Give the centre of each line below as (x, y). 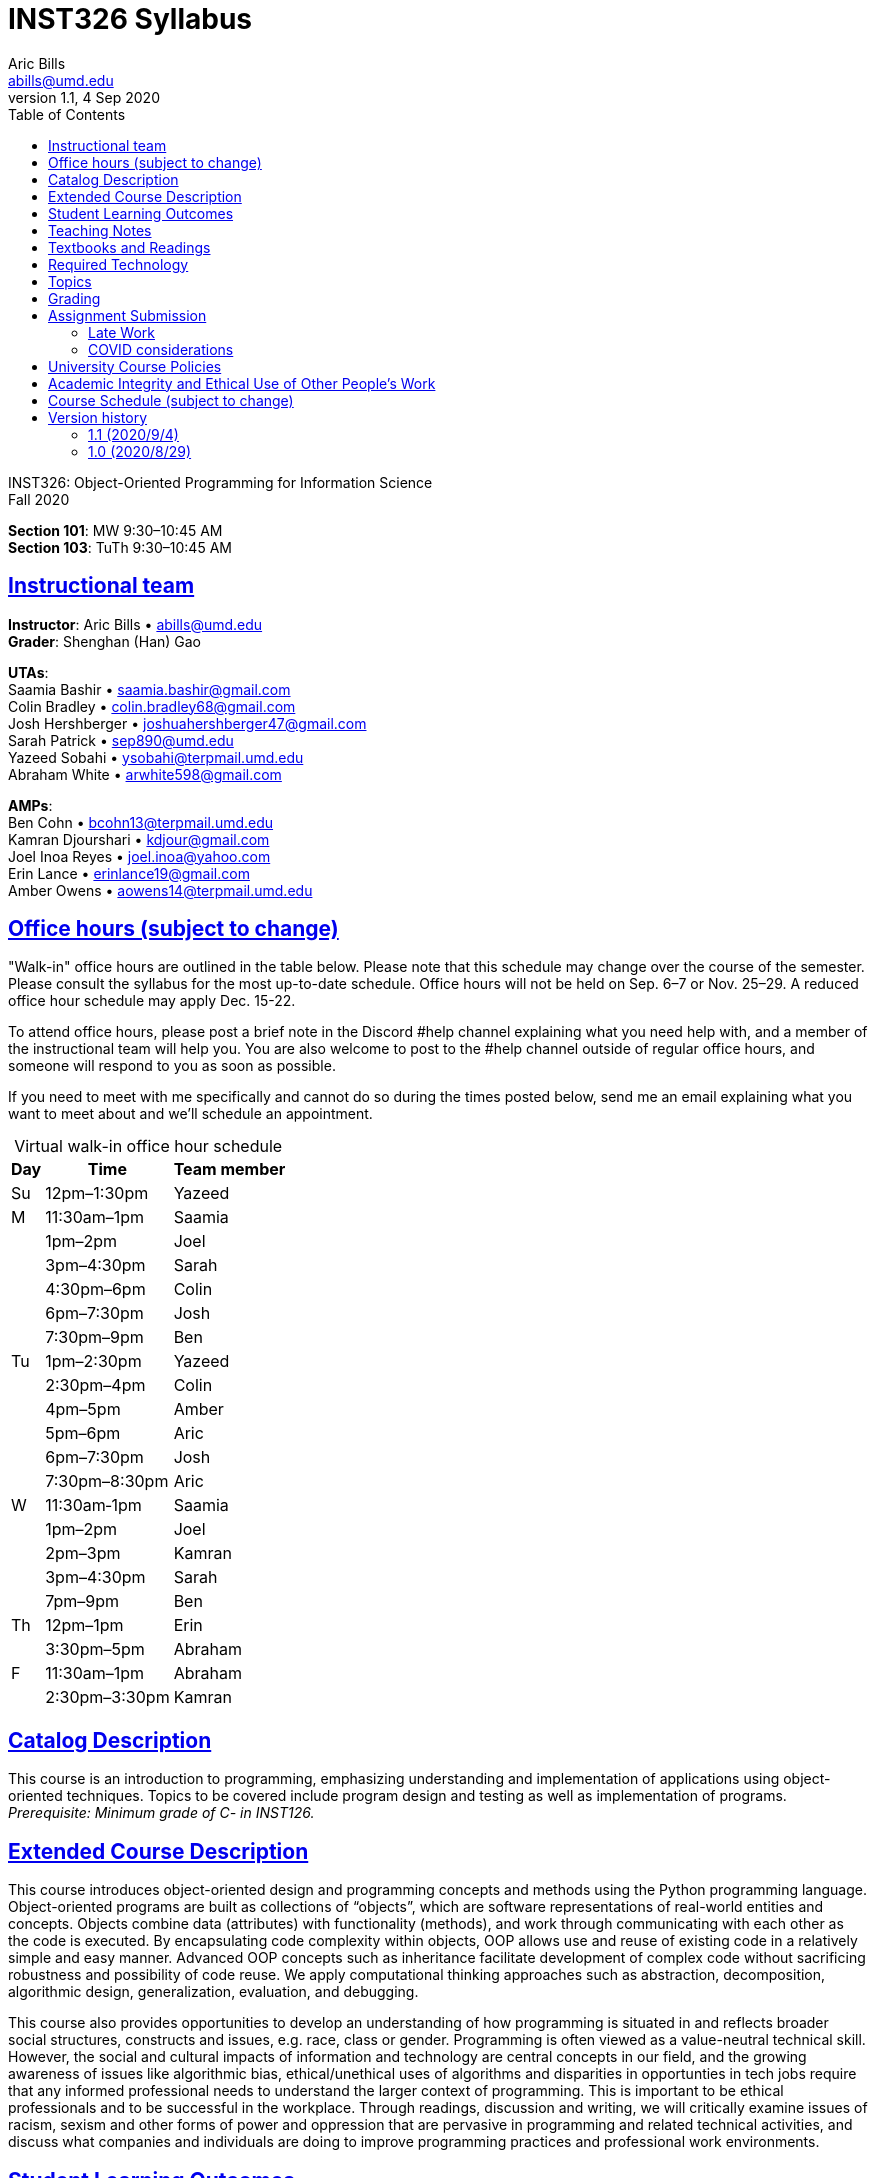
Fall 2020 (39, 499)
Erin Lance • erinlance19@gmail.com (129, 873)
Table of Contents (67, 114)
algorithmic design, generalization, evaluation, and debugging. (213, 1992)
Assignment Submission (127, 315)
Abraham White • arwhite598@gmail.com (145, 774)
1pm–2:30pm (93, 1361)
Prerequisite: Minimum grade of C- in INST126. (161, 1813)
